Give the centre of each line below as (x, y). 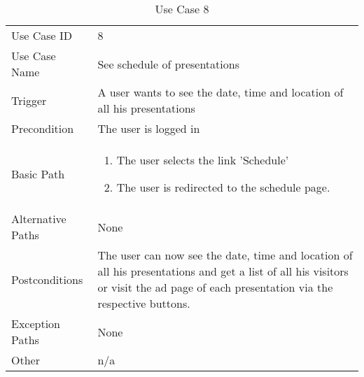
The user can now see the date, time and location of (225, 255)
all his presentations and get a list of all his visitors (223, 271)
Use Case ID (42, 35)
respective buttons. (144, 303)
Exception (36, 323)
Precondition (43, 128)
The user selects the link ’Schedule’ (203, 160)
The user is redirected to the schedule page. (223, 187)
